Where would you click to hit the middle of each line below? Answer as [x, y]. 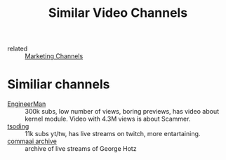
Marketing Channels [54, 56]
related [18, 49]
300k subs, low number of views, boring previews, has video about [122, 112]
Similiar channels [59, 85]
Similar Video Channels [118, 13]
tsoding [18, 126]
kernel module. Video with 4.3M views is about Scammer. [108, 119]
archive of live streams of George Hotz [81, 149]
